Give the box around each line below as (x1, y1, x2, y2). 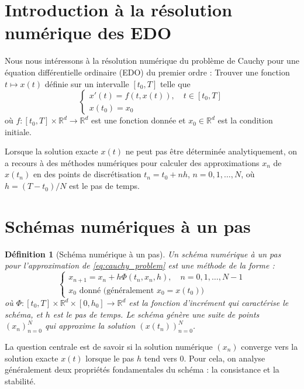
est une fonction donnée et (91, 114, 186, 126)
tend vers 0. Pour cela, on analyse (144, 352, 265, 364)
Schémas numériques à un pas (5, 214, 251, 237)
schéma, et (5, 308, 43, 320)
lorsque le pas (85, 352, 134, 364)
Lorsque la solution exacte (5, 145, 98, 157)
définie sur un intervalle (44, 77, 129, 89)
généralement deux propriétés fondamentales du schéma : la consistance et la (5, 363, 279, 376)
